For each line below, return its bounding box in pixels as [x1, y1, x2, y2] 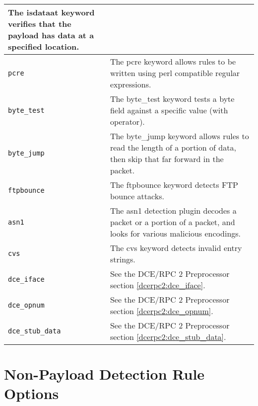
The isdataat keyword [8, 6, 95, 18]
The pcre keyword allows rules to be [110, 56, 236, 67]
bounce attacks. [110, 190, 164, 202]
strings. [110, 253, 135, 265]
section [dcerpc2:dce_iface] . [110, 279, 205, 291]
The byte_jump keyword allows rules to [110, 130, 249, 142]
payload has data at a [8, 29, 94, 41]
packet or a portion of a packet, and [110, 216, 235, 228]
